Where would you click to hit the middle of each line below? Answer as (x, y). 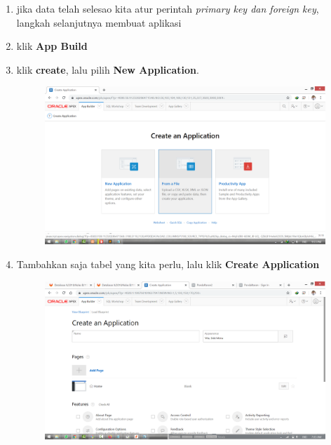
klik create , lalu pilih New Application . (108, 69)
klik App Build (52, 46)
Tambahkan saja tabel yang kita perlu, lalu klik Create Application (168, 264)
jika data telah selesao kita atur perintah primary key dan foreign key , (168, 8)
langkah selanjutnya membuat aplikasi (99, 22)
